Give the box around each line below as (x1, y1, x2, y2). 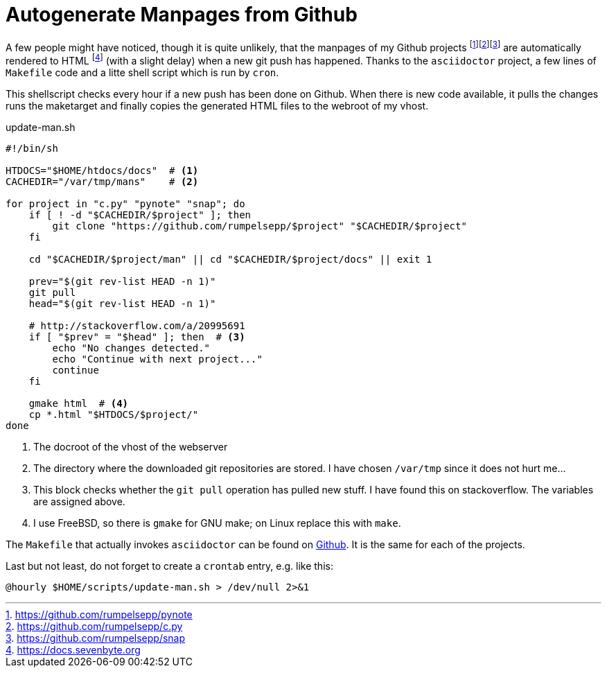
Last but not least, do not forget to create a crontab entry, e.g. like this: (6, 560, 333, 573)
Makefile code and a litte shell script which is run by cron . (6, 67, 279, 79)
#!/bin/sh (6, 143, 58, 155)
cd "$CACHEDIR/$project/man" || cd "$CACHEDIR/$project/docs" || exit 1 (28, 254, 432, 265)
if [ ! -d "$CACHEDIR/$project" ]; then (28, 209, 252, 221)
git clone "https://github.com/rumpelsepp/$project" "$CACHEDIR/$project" (52, 220, 467, 232)
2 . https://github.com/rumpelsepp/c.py (6, 620, 183, 633)
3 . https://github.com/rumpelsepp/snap (6, 632, 186, 645)
